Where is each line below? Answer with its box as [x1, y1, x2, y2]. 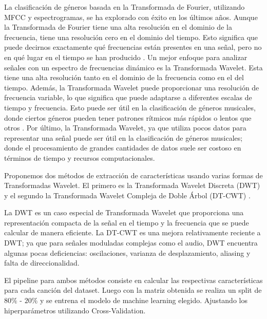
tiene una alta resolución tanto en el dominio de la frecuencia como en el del [4, 72, 244, 83]
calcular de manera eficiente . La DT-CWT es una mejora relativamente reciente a [4, 227, 261, 238]
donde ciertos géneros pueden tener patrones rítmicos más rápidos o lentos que [4, 112, 252, 123]
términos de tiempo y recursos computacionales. [4, 152, 155, 163]
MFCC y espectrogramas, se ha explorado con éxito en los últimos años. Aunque [4, 11, 258, 22]
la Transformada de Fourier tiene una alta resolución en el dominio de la [4, 22, 232, 32]
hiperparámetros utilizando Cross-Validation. [4, 305, 146, 315]
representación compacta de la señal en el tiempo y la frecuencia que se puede [4, 217, 249, 228]
